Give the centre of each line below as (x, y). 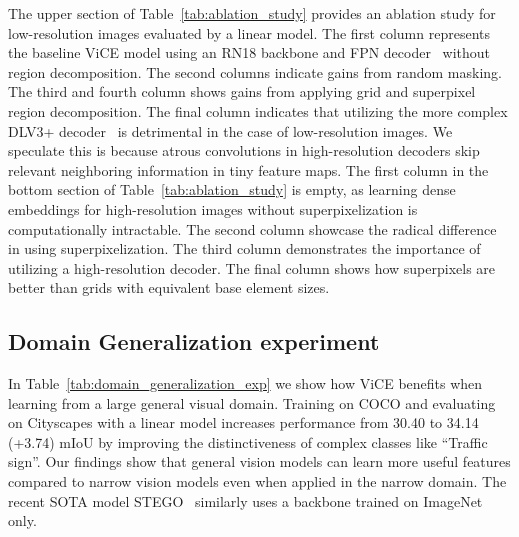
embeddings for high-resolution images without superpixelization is (213, 208)
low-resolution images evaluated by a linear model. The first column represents (249, 32)
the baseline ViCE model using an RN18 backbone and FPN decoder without (249, 52)
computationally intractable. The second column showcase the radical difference (252, 228)
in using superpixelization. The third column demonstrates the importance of (244, 248)
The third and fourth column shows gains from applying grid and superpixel (242, 91)
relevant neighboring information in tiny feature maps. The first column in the (248, 169)
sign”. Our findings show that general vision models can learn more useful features (259, 461)
